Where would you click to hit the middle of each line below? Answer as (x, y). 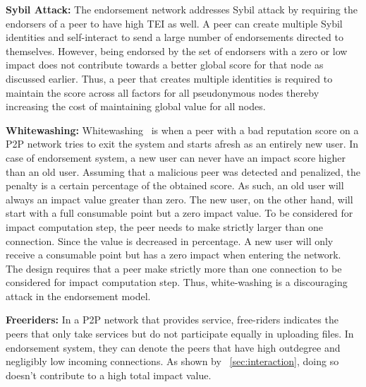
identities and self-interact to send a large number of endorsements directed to (175, 37)
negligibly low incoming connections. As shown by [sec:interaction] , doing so (172, 361)
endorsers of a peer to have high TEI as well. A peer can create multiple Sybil (174, 23)
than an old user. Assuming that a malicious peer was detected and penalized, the (183, 171)
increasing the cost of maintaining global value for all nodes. (136, 106)
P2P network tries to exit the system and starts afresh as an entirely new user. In (182, 144)
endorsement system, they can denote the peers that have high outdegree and (173, 347)
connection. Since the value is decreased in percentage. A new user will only (170, 240)
